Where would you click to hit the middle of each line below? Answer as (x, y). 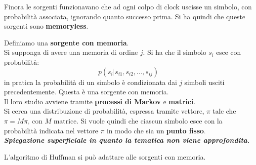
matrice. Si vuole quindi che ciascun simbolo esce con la (138, 120)
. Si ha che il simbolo (175, 52)
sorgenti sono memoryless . (46, 26)
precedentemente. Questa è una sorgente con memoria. (86, 92)
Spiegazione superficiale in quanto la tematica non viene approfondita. (127, 140)
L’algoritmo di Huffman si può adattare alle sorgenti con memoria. (105, 156)
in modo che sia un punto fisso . (156, 130)
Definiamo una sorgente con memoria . (66, 42)
